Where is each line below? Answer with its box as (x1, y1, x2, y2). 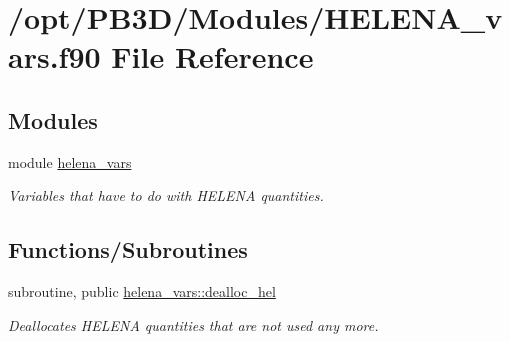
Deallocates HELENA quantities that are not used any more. (8, 314, 379, 335)
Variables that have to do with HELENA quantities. (8, 185, 324, 206)
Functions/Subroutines (8, 234, 248, 265)
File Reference (111, 36, 314, 77)
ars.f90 (8, 36, 101, 77)
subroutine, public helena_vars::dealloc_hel (8, 281, 276, 302)
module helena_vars (8, 151, 132, 172)
